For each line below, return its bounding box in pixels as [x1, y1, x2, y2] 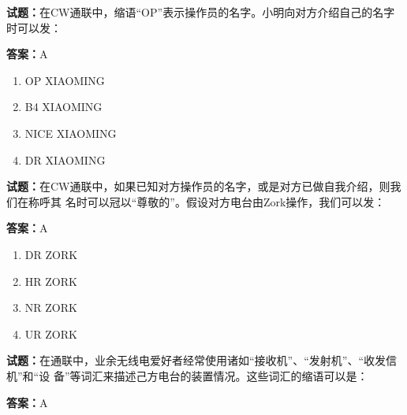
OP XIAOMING [24, 72, 105, 88]
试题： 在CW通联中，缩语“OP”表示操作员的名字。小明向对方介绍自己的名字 [6, 4, 395, 20]
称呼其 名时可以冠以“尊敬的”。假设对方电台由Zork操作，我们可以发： [28, 193, 386, 209]
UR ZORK [24, 325, 77, 342]
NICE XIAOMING [24, 124, 117, 141]
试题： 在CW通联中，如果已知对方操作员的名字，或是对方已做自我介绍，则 [6, 178, 390, 195]
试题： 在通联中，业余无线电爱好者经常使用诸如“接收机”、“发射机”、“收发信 [6, 352, 398, 369]
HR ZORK [24, 272, 77, 289]
